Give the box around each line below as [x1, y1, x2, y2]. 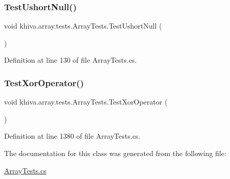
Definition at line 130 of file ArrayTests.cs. [4, 55, 137, 65]
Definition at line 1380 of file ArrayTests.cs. [4, 131, 141, 141]
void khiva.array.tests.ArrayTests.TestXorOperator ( [4, 96, 168, 107]
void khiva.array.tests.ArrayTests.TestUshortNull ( [4, 20, 162, 31]
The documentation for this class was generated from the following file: [4, 148, 226, 158]
